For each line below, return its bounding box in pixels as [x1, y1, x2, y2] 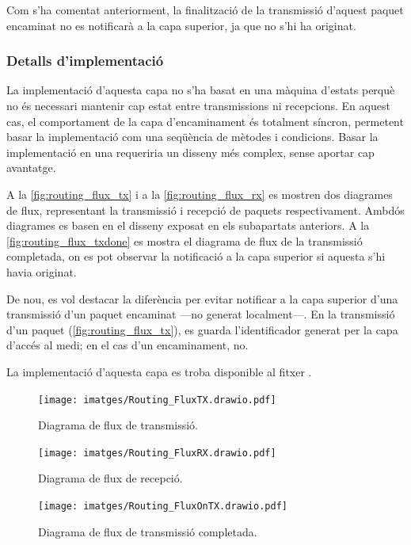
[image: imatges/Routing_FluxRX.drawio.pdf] [38, 447, 276, 459]
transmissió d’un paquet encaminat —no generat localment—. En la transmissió [6, 306, 395, 322]
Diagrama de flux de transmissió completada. [38, 523, 257, 539]
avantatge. [6, 159, 56, 176]
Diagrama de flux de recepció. [38, 470, 183, 486]
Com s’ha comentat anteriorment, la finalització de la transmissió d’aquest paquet [6, 2, 404, 17]
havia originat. [6, 263, 77, 280]
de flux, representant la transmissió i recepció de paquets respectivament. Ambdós [6, 201, 405, 218]
